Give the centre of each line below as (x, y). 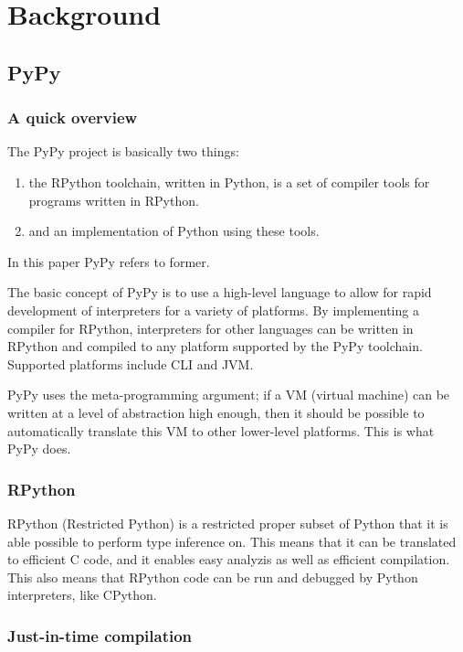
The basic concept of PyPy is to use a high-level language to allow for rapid (220, 292)
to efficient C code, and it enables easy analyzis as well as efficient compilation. (229, 559)
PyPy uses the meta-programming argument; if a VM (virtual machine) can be (229, 395)
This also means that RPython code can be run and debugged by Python (213, 577)
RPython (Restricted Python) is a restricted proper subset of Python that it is (228, 523)
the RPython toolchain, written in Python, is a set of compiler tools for (229, 182)
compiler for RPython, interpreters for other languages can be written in (210, 328)
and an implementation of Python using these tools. (174, 231)
